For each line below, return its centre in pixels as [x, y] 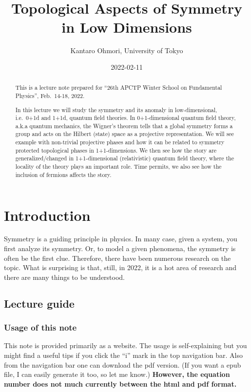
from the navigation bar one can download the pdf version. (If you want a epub [123, 364]
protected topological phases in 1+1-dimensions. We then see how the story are [116, 150]
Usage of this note [40, 327]
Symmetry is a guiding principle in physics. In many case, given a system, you [121, 239]
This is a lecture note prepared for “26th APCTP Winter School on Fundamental [119, 88]
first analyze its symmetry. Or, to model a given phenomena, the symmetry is [120, 248]
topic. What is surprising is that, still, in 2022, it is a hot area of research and [120, 267]
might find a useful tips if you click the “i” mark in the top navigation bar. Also [123, 355]
